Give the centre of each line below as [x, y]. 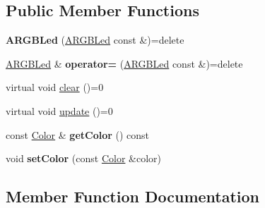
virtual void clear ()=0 [55, 87]
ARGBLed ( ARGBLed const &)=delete [95, 40]
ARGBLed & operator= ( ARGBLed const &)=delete [124, 63]
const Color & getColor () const [78, 134]
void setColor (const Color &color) [84, 158]
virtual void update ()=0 [59, 110]
